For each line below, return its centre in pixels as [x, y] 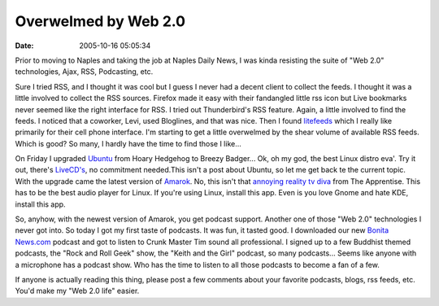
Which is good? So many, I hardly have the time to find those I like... [128, 143]
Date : [24, 46]
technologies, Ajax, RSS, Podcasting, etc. [84, 72]
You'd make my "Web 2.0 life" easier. [77, 291]
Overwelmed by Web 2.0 [100, 21]
